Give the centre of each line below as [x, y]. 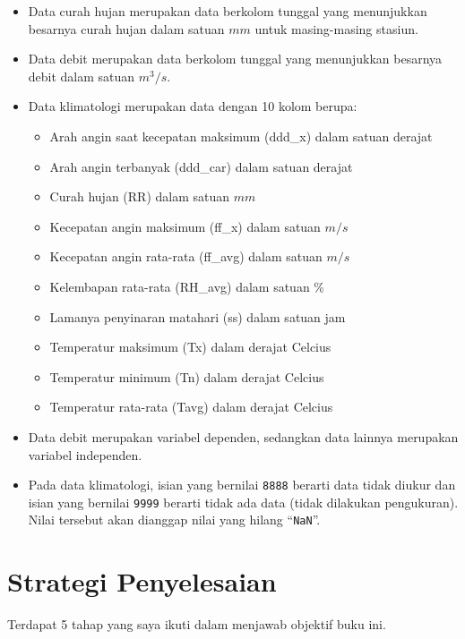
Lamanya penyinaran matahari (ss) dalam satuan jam [198, 316]
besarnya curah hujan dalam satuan [126, 28]
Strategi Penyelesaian [142, 581]
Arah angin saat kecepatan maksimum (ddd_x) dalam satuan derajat [241, 136]
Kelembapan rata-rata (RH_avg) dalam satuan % [187, 286]
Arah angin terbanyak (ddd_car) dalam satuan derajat [201, 166]
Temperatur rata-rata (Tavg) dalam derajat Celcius [191, 407]
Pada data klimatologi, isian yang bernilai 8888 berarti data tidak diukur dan [242, 485]
